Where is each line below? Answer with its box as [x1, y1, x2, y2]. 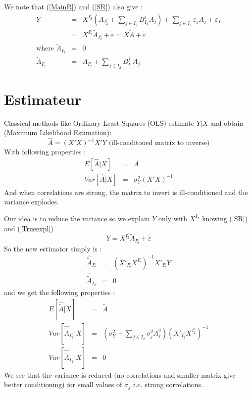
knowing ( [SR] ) [202, 213, 248, 223]
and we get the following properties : [4, 287, 115, 297]
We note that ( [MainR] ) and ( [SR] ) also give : [4, 1, 143, 11]
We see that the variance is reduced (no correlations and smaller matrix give [4, 369, 236, 380]
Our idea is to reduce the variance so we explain [4, 213, 150, 223]
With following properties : [4, 147, 86, 157]
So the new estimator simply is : [4, 243, 102, 253]
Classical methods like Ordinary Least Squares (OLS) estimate [4, 117, 195, 128]
